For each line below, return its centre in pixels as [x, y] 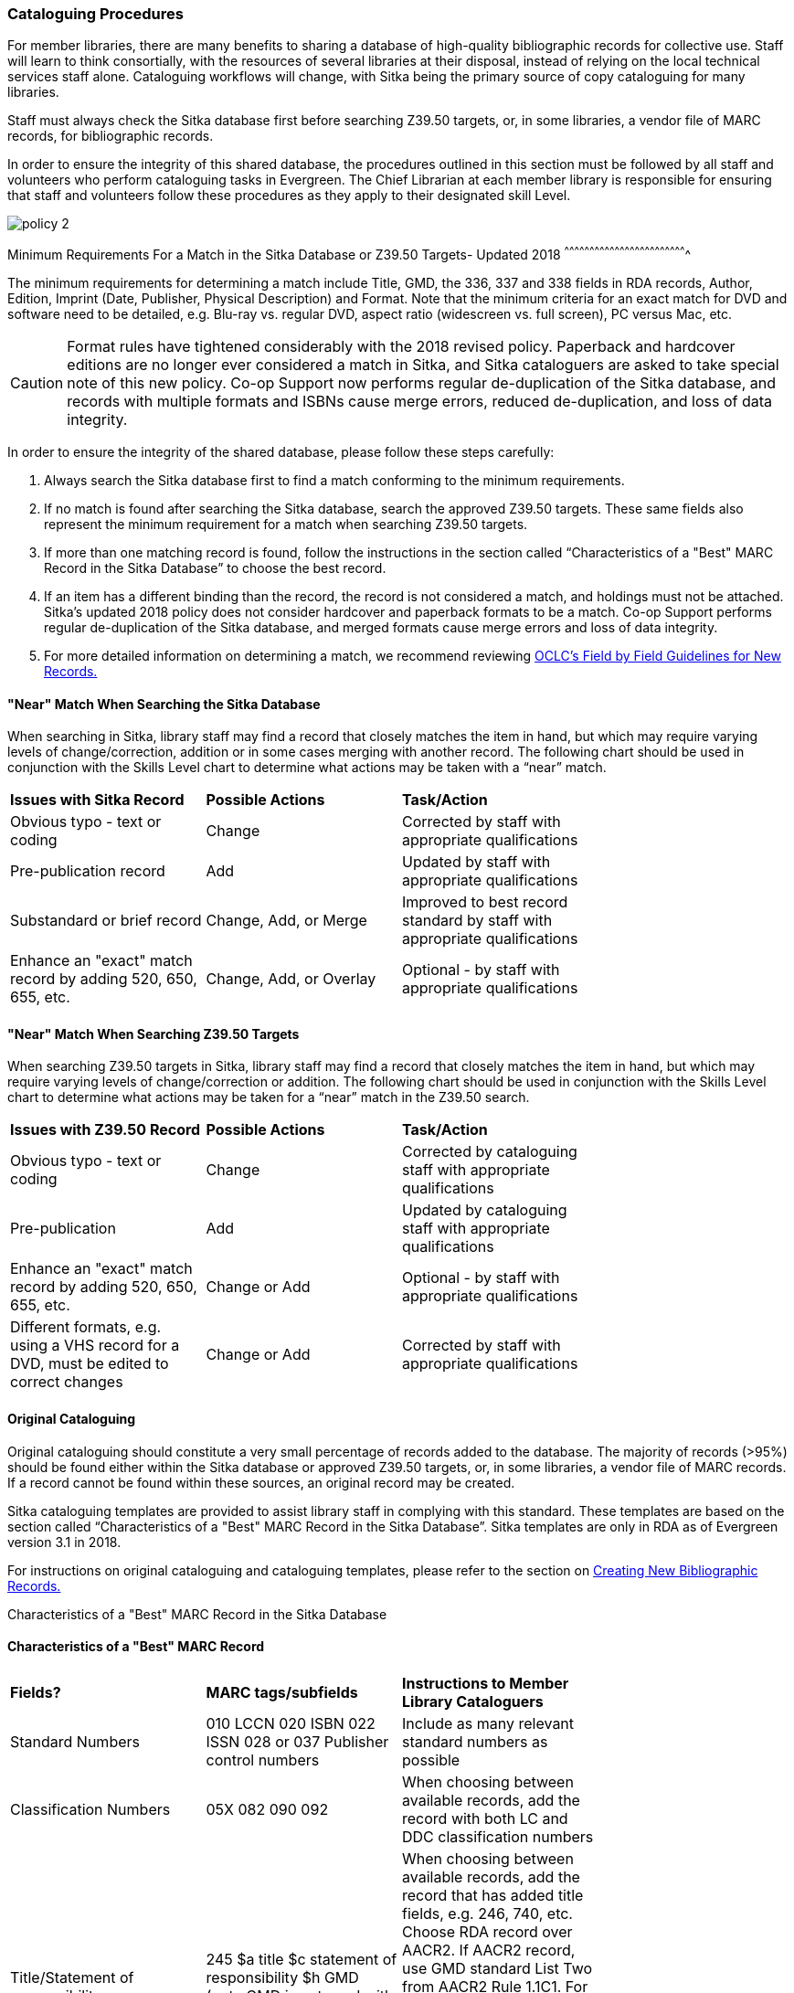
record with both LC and [485, 1818]
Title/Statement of [72, 1977]
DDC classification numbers [498, 1836]
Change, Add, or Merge [286, 921]
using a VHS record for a [95, 1346]
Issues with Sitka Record [97, 800]
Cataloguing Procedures [95, 14]
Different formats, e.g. [86, 1327]
